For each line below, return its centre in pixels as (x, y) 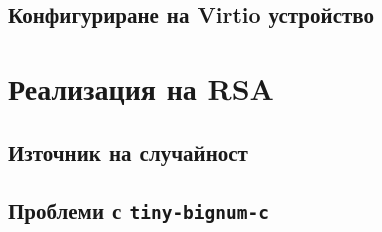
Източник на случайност (128, 151)
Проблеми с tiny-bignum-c (139, 210)
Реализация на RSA (141, 87)
